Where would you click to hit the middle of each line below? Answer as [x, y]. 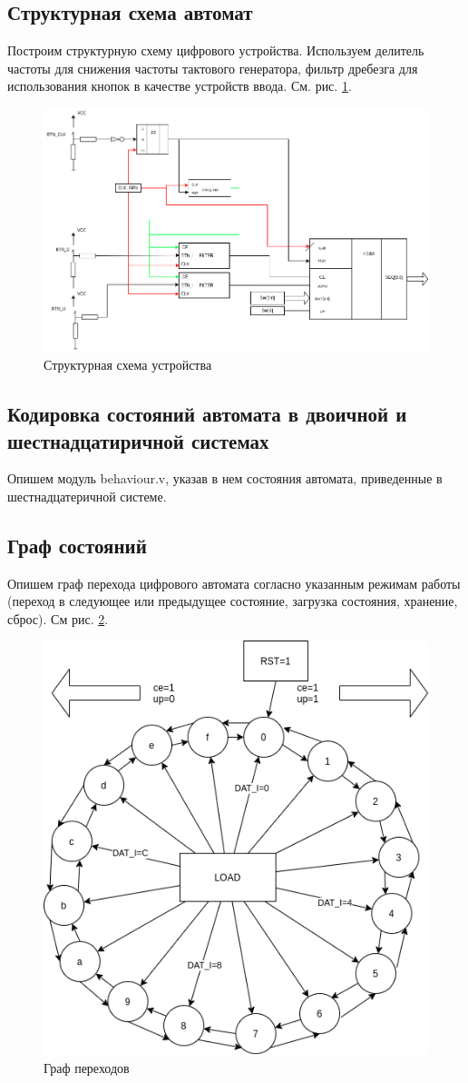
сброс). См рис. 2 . [58, 618]
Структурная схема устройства [128, 365]
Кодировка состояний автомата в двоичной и [207, 414]
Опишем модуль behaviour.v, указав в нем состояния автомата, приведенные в [225, 478]
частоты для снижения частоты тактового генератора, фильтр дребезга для [213, 68]
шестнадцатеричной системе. [87, 496]
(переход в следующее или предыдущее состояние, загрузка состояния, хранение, [233, 601]
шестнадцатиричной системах [138, 440]
